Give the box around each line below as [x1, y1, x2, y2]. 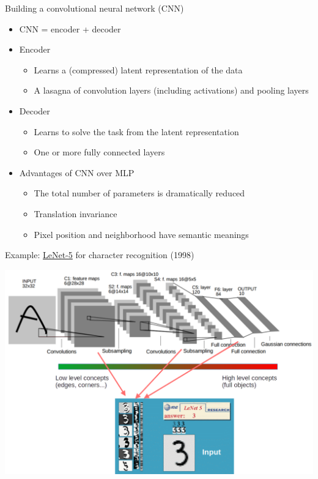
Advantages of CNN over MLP [19, 166, 135, 179]
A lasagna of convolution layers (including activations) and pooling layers [34, 84, 309, 97]
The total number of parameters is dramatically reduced [34, 187, 245, 199]
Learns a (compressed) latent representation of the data [34, 63, 243, 76]
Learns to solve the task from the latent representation [34, 125, 239, 138]
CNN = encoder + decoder [19, 22, 121, 35]
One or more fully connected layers [34, 146, 165, 158]
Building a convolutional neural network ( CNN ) [5, 2, 184, 14]
